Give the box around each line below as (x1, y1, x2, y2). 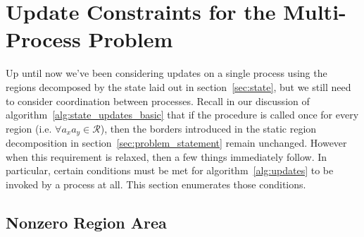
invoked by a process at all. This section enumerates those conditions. (6, 176, 306, 191)
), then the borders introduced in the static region (100, 121, 317, 135)
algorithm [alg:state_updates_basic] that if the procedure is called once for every (6, 107, 359, 122)
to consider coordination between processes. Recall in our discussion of (6, 93, 310, 108)
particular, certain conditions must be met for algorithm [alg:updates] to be (6, 163, 334, 178)
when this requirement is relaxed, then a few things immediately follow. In (6, 149, 327, 164)
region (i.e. (6, 121, 52, 135)
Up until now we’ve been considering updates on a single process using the (6, 66, 327, 80)
